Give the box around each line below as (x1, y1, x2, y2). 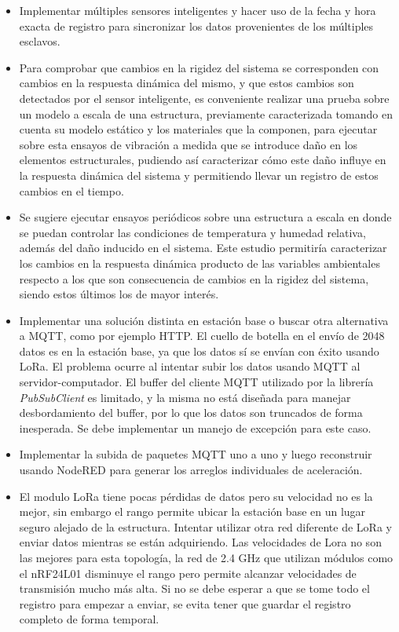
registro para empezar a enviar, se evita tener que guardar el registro (19, 595, 351, 612)
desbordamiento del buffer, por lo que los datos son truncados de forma (19, 404, 363, 421)
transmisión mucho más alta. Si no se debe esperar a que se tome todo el (19, 580, 370, 597)
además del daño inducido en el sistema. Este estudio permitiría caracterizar (19, 239, 387, 256)
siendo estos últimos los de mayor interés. (19, 286, 219, 302)
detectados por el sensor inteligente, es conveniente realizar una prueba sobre (19, 90, 390, 106)
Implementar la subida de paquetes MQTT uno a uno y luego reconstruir (19, 446, 372, 462)
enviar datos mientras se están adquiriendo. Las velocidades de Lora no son (19, 534, 382, 550)
